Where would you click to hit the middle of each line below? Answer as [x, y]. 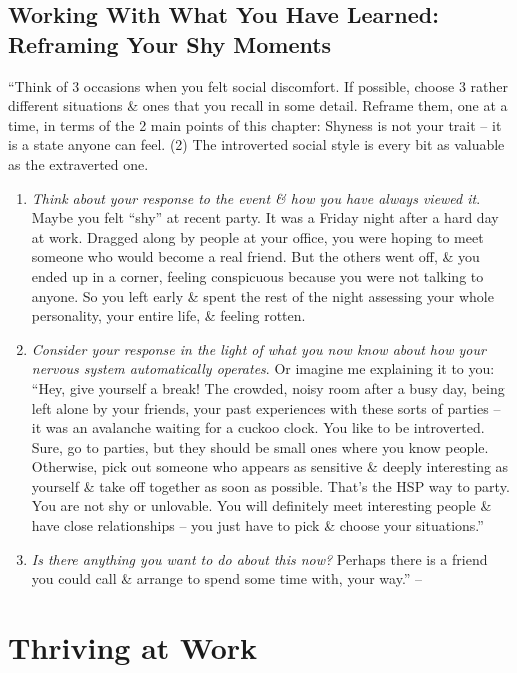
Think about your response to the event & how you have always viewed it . [256, 197]
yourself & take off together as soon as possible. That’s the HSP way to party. [270, 485]
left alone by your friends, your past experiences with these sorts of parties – [266, 407]
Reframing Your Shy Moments [170, 43]
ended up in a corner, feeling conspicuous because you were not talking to [257, 275]
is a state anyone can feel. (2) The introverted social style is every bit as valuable [256, 144]
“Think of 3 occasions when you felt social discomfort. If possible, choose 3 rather [258, 85]
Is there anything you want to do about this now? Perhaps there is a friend [259, 558]
